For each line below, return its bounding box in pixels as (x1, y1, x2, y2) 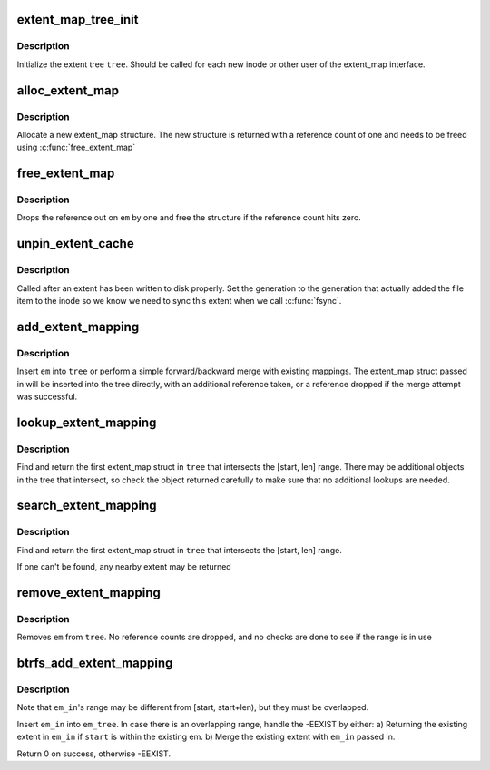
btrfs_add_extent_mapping (16, 656, 173, 671)
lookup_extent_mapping (16, 414, 157, 430)
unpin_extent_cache (16, 236, 135, 251)
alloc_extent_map (16, 83, 120, 98)
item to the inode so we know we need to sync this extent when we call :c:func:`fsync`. (16, 296, 342, 307)
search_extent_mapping (16, 498, 158, 513)
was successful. (16, 391, 78, 402)
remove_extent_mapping (16, 585, 161, 600)
